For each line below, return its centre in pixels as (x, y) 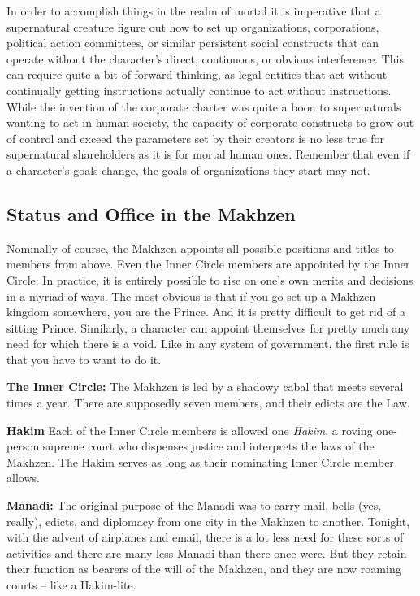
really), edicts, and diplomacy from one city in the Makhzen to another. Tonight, (208, 521)
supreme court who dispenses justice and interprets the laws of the (208, 446)
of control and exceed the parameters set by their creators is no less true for (196, 138)
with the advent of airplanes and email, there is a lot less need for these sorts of (205, 537)
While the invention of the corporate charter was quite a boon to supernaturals (204, 106)
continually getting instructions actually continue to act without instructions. (199, 90)
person (23, 446)
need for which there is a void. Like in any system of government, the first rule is (208, 344)
